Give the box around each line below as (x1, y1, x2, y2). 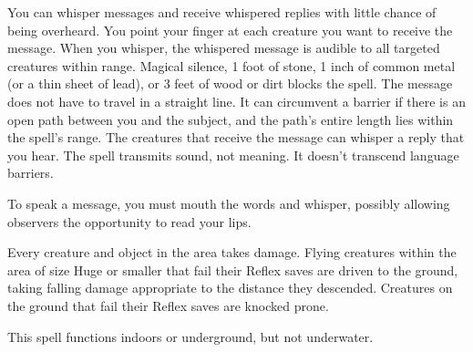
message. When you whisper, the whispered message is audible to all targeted (7, 38, 440, 57)
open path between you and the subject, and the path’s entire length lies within (7, 109, 454, 129)
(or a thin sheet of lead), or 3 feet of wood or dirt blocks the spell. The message (7, 74, 453, 93)
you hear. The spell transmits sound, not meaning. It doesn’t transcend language (7, 145, 459, 164)
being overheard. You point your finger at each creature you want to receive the (7, 20, 453, 39)
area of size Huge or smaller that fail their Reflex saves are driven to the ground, (7, 260, 458, 279)
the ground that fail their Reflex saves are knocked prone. (7, 295, 329, 315)
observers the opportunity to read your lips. (7, 212, 252, 231)
